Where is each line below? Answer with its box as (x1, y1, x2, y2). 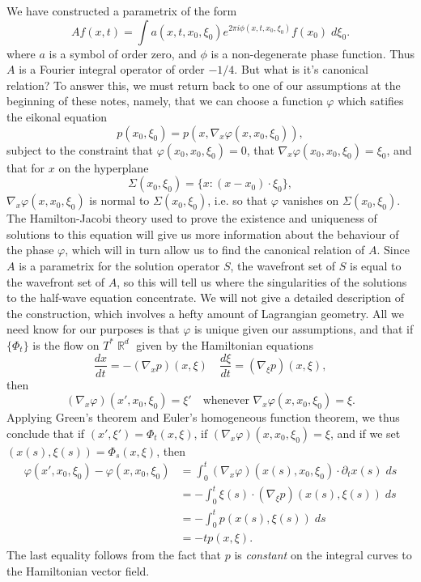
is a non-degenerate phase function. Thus (210, 45, 415, 62)
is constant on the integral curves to (234, 546, 412, 563)
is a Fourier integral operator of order (19, 61, 205, 78)
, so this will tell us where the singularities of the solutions (117, 273, 407, 290)
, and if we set (330, 424, 401, 441)
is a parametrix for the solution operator (19, 257, 220, 274)
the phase (6, 241, 54, 258)
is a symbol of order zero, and (49, 45, 197, 62)
